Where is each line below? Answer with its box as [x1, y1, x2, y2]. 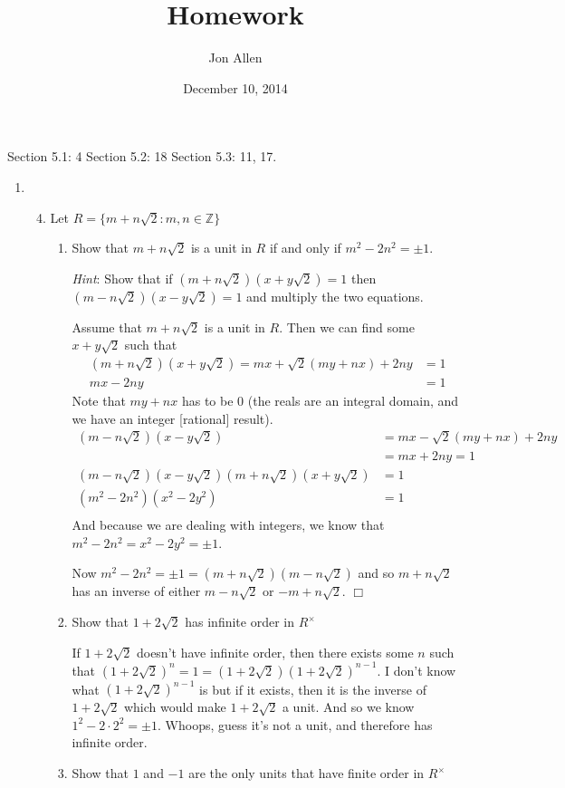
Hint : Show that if [72, 268, 173, 287]
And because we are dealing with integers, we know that [72, 515, 385, 534]
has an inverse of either [72, 581, 201, 601]
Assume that [72, 317, 142, 336]
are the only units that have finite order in [188, 764, 425, 783]
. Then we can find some [279, 317, 415, 336]
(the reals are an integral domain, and [247, 390, 459, 409]
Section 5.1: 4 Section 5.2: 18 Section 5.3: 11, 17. [7, 147, 277, 166]
